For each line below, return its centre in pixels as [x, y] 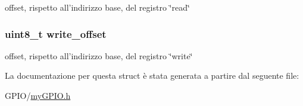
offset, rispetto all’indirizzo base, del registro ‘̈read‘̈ [97, 7]
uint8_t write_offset [56, 33]
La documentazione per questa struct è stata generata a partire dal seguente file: [152, 76]
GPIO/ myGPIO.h [38, 95]
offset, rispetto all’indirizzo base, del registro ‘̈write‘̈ [99, 55]
